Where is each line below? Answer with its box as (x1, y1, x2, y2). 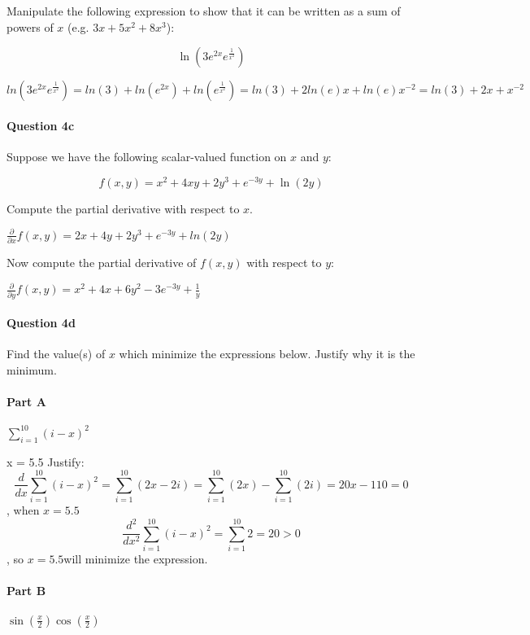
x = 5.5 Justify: (7, 453, 85, 470)
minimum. (7, 361, 57, 378)
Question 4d (7, 314, 76, 331)
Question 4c (7, 116, 75, 134)
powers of (7, 18, 54, 35)
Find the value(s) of (7, 345, 106, 362)
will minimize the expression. (63, 550, 208, 567)
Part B (7, 582, 46, 599)
